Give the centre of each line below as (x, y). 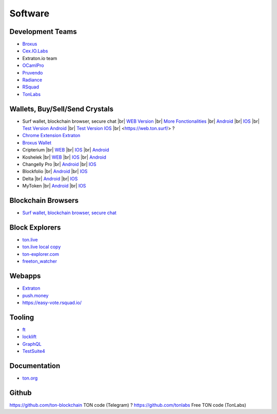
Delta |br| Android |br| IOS (50, 178)
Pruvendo (33, 72)
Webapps (25, 276)
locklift (29, 337)
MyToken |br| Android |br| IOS (54, 186)
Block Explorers (35, 227)
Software (29, 13)
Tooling (22, 317)
